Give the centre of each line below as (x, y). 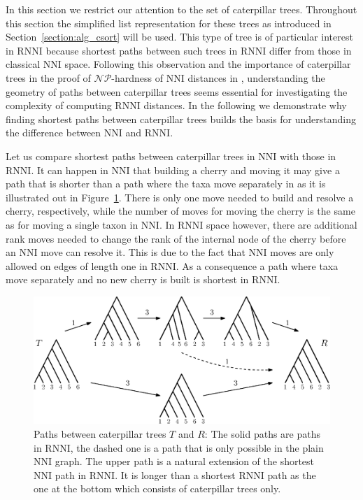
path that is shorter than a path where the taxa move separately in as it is (166, 184)
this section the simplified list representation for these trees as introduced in (169, 23)
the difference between (54, 133)
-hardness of (137, 77)
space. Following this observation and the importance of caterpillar (208, 64)
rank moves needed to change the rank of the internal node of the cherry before (176, 238)
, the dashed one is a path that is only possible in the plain (197, 447)
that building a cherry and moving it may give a (236, 170)
